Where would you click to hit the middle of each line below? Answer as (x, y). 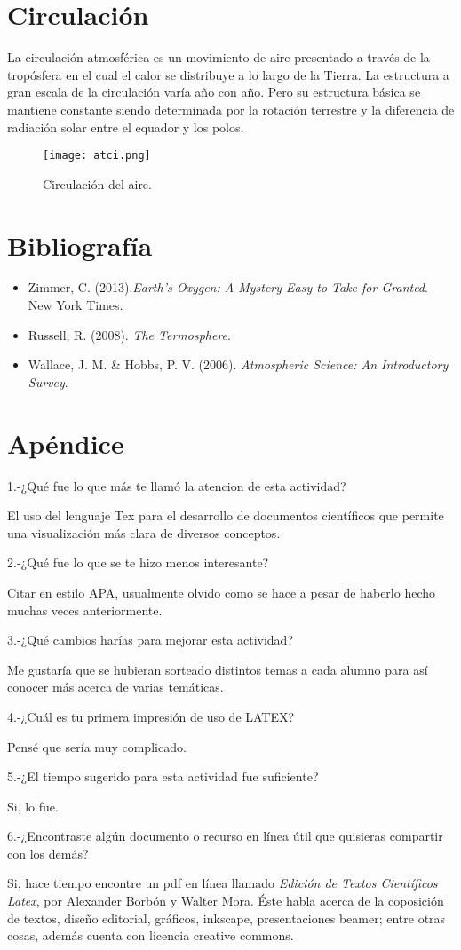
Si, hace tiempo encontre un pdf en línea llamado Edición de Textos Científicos (223, 883)
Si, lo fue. (33, 806)
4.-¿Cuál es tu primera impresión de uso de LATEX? (151, 716)
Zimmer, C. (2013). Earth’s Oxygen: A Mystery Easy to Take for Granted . (228, 287)
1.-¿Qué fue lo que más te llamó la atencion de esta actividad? (177, 485)
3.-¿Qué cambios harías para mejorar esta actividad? (150, 640)
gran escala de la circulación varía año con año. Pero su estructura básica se (214, 92)
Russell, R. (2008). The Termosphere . (129, 334)
